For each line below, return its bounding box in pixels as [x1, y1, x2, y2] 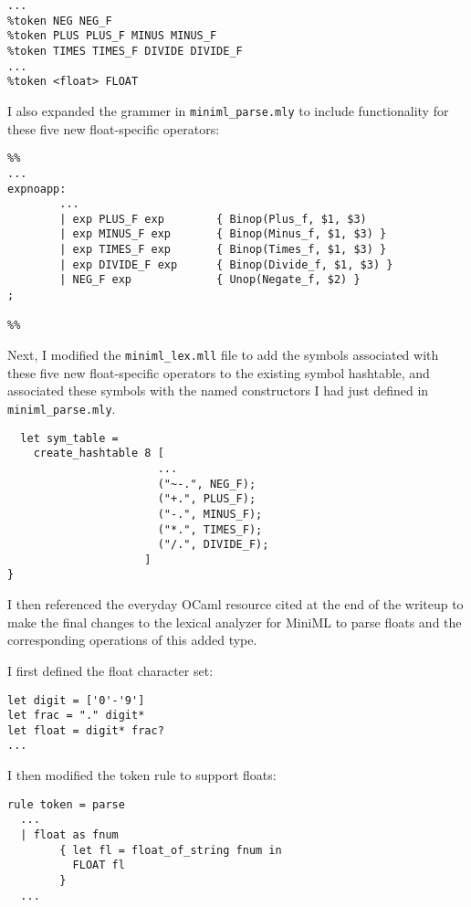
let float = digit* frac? [7, 723, 164, 737]
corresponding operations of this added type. [7, 630, 257, 649]
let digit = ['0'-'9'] [7, 693, 145, 707]
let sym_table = [20, 431, 119, 445]
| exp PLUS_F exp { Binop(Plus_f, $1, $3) [59, 212, 367, 226]
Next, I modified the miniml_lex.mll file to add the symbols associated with [7, 345, 439, 364]
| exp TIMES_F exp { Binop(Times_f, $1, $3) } [59, 243, 387, 257]
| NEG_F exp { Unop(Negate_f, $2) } [59, 273, 361, 287]
